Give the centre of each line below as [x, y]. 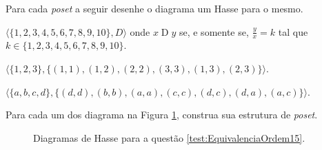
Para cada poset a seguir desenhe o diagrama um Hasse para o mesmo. [154, 8]
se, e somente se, [214, 31]
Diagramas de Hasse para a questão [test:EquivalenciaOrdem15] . [169, 137]
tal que [293, 31]
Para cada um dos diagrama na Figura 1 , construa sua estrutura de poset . [162, 115]
